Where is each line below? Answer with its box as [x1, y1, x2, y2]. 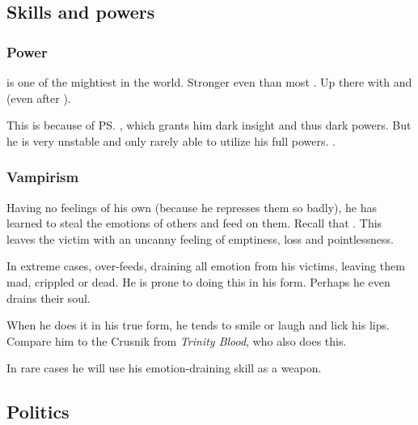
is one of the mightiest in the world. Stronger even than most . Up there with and [6, 74, 412, 90]
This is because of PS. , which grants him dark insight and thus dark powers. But [6, 117, 412, 134]
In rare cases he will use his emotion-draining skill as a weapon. [6, 359, 322, 376]
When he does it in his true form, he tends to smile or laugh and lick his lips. [6, 317, 390, 334]
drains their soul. [6, 289, 91, 306]
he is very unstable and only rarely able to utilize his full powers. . [6, 132, 336, 149]
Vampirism [6, 167, 79, 187]
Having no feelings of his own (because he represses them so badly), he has [6, 198, 377, 215]
